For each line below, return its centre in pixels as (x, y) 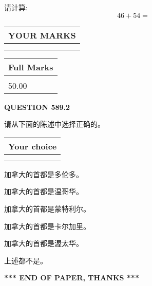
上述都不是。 (26, 260)
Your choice (33, 146)
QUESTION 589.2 (37, 107)
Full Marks (31, 67)
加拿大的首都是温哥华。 (44, 191)
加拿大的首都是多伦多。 (44, 174)
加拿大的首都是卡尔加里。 (47, 226)
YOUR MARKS (42, 35)
